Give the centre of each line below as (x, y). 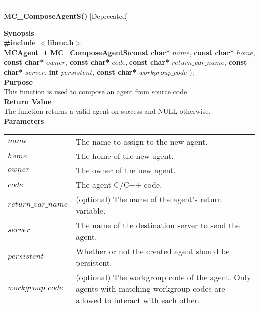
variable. (91, 210)
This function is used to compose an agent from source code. (97, 91)
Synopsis (19, 33)
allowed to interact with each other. (138, 300)
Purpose (18, 81)
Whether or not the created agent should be (153, 251)
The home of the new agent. (125, 156)
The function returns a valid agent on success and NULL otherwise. (107, 111)
